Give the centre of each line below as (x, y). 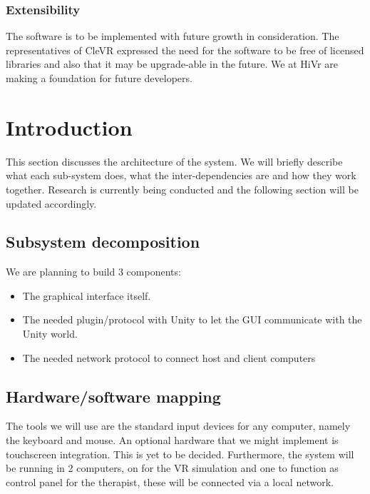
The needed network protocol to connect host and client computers (169, 357)
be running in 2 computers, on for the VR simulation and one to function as (172, 468)
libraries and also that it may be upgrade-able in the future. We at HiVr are (172, 64)
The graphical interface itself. (87, 295)
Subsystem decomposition (103, 242)
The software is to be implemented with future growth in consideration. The (173, 36)
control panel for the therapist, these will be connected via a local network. (170, 482)
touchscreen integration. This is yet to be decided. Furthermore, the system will (180, 454)
